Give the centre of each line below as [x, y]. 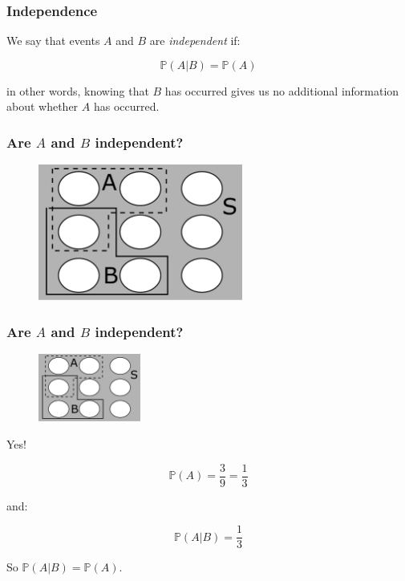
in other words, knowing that [78, 90]
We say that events [53, 41]
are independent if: [195, 41]
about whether [43, 106]
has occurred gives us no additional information [282, 90]
